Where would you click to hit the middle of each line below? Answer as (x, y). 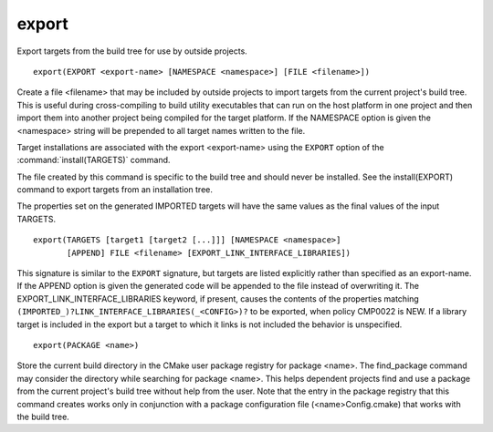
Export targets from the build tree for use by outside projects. (132, 51)
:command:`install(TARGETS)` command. (94, 160)
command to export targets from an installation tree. (115, 190)
